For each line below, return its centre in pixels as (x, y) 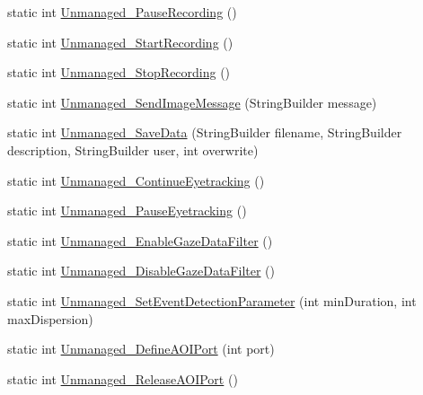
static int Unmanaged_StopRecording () (119, 72)
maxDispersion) (50, 318)
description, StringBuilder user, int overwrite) (133, 149)
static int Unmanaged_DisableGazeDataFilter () (141, 271)
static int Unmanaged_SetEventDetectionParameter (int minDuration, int (212, 300)
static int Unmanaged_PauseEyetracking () (127, 211)
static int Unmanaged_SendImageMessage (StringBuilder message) (192, 102)
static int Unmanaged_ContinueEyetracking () (136, 180)
